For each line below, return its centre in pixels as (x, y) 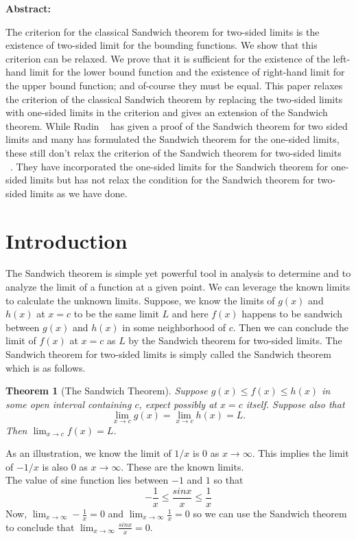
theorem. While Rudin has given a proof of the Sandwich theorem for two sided (177, 125)
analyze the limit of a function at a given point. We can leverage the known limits (178, 287)
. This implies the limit (300, 453)
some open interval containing (69, 404)
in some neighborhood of (174, 327)
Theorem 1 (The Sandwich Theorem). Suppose (107, 391)
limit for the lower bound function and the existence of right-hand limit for (187, 72)
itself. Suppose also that (295, 404)
